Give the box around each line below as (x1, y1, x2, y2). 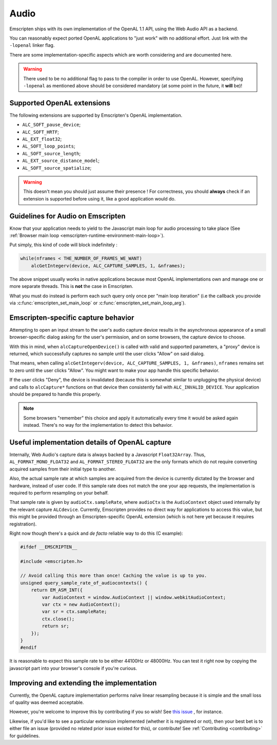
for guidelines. (9, 733, 41, 739)
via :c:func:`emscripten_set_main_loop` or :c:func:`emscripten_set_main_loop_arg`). (9, 300, 186, 306)
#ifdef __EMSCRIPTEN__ (20, 544, 77, 550)
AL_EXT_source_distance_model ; (22, 157, 100, 164)
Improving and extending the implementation (9, 679, 157, 687)
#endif (20, 645, 37, 650)
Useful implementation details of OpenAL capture (9, 438, 171, 447)
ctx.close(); (42, 616, 75, 622)
